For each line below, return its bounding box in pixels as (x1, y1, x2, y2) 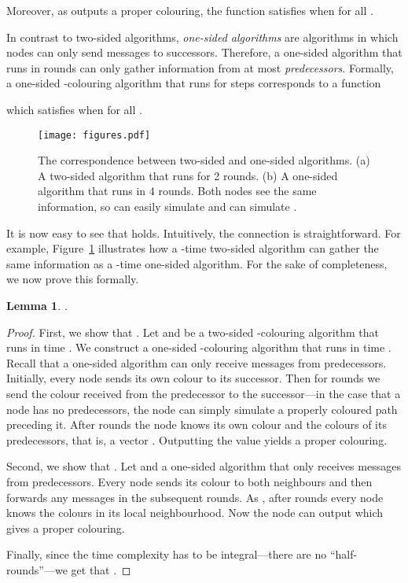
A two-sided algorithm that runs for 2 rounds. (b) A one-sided (38, 167, 338, 183)
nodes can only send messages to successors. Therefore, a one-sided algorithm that (6, 44, 402, 61)
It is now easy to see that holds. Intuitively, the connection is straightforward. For (6, 224, 401, 241)
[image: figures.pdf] (38, 129, 151, 141)
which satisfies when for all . (6, 101, 142, 117)
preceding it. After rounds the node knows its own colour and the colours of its (6, 416, 387, 433)
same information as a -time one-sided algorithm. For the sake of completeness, (6, 255, 388, 271)
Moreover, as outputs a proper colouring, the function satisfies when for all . (6, 2, 373, 18)
